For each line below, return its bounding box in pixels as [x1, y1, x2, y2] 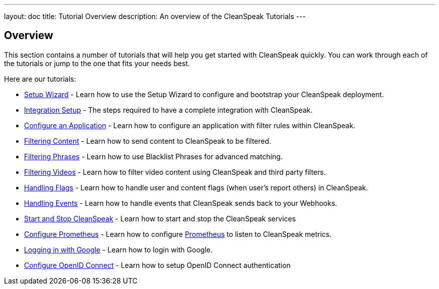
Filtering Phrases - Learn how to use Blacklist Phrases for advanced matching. [24, 152, 283, 161]
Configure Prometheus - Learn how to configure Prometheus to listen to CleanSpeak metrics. [24, 229, 332, 238]
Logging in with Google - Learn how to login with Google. [24, 245, 212, 254]
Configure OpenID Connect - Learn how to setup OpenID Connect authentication [24, 260, 291, 269]
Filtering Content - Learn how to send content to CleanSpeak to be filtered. [24, 136, 272, 145]
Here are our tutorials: [4, 74, 76, 83]
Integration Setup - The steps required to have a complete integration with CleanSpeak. [24, 105, 313, 114]
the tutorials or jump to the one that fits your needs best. [4, 59, 190, 68]
